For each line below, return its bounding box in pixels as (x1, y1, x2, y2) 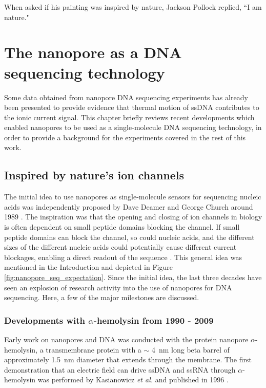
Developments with (4, 313, 85, 326)
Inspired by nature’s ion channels (4, 167, 185, 183)
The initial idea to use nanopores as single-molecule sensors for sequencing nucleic (4, 191, 261, 202)
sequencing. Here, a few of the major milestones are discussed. (4, 292, 199, 303)
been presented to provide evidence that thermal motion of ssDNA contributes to (4, 102, 259, 113)
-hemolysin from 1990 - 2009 (93, 313, 214, 326)
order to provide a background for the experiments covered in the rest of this (4, 132, 246, 142)
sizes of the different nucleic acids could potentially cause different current (4, 242, 237, 252)
